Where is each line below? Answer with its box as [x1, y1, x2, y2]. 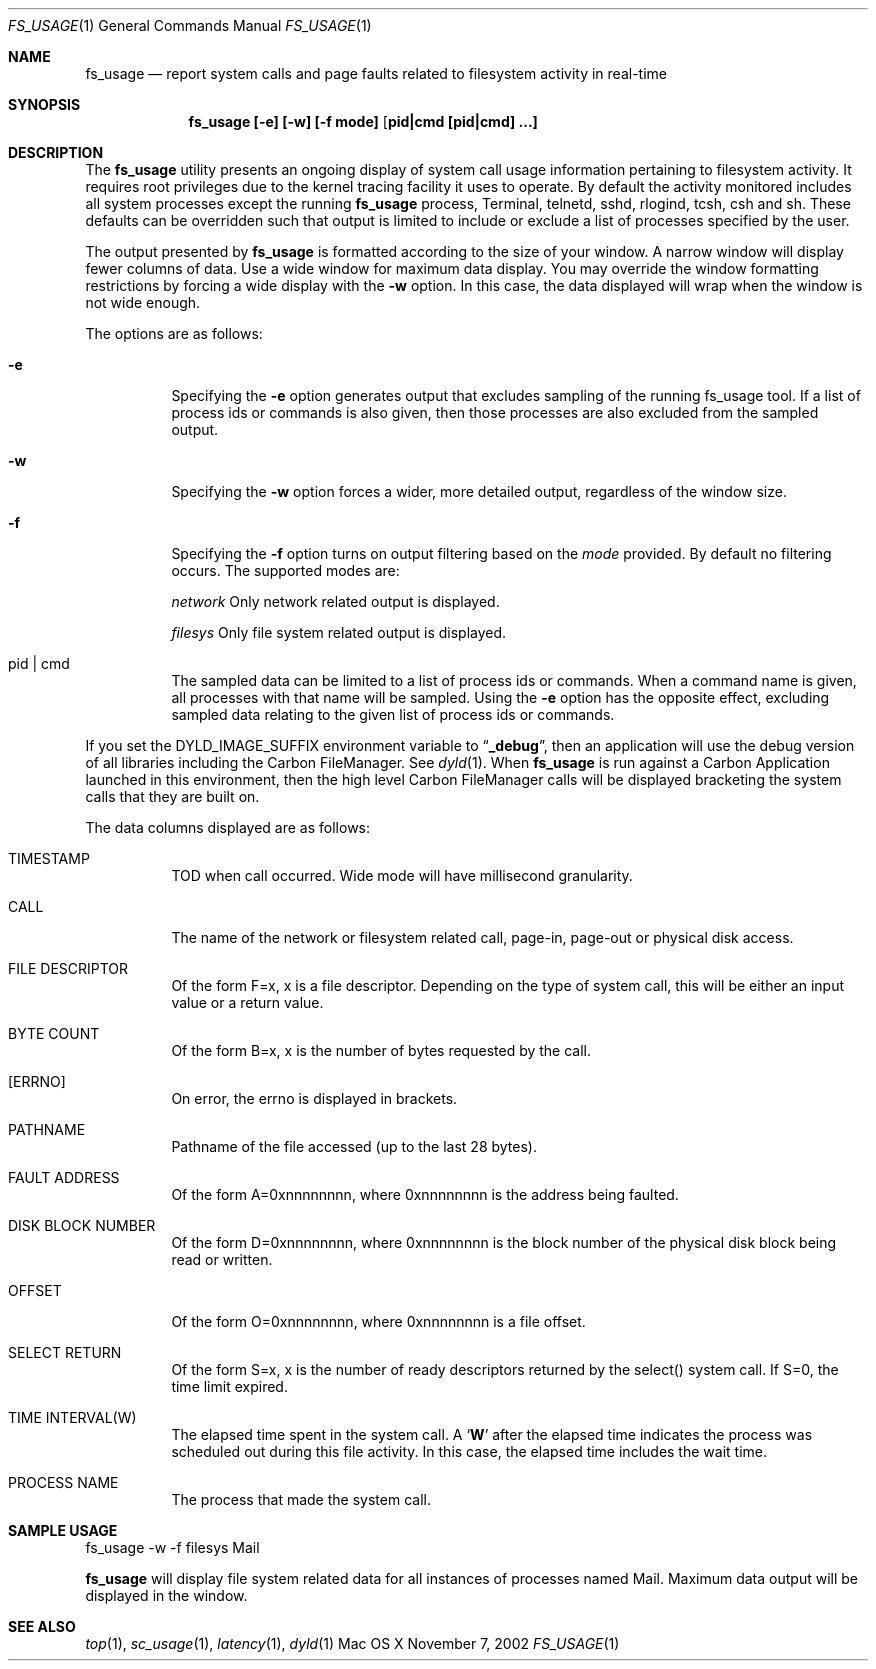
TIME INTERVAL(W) [8, 1409, 137, 1426]
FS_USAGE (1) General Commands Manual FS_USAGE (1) [8, 17, 372, 34]
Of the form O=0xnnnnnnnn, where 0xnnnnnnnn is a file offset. [171, 1313, 586, 1330]
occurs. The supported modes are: [171, 562, 400, 579]
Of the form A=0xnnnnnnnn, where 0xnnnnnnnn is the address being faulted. [171, 1186, 679, 1203]
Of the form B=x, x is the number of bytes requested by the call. [171, 1042, 592, 1059]
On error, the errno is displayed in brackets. [171, 1090, 458, 1107]
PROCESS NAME [8, 1474, 119, 1491]
